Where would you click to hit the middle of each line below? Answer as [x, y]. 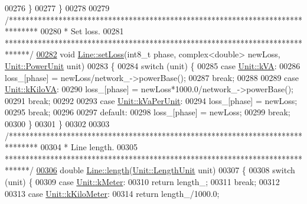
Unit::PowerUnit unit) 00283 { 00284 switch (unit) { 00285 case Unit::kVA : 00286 [153, 65]
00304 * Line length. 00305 [89, 147]
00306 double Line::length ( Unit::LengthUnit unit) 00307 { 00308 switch [166, 170]
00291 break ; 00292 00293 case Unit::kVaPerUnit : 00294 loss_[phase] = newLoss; [151, 100]
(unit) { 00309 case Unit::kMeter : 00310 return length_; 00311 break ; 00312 [142, 181]
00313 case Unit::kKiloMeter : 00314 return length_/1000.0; [112, 193]
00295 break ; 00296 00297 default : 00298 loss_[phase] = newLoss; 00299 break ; [148, 112]
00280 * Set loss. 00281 [82, 31]
